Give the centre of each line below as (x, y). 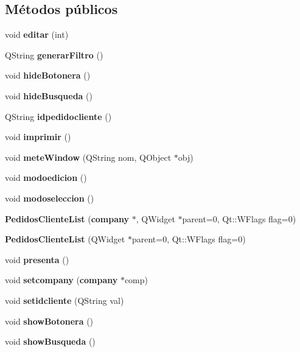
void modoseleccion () (50, 198)
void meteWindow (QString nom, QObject (88, 157)
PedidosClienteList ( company (67, 218)
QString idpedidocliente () (58, 116)
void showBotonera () (49, 321)
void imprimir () (38, 137)
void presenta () (37, 259)
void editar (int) (37, 34)
